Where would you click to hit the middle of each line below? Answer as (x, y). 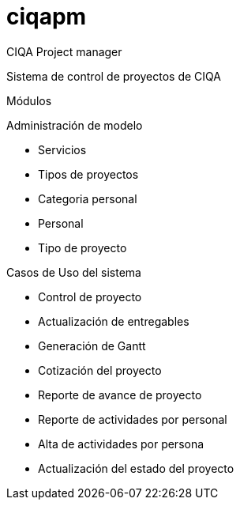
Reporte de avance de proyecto (120, 395)
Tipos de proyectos (88, 174)
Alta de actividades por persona (121, 444)
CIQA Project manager (64, 51)
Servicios (62, 149)
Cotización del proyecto (100, 370)
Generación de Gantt (92, 346)
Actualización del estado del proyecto (136, 468)
